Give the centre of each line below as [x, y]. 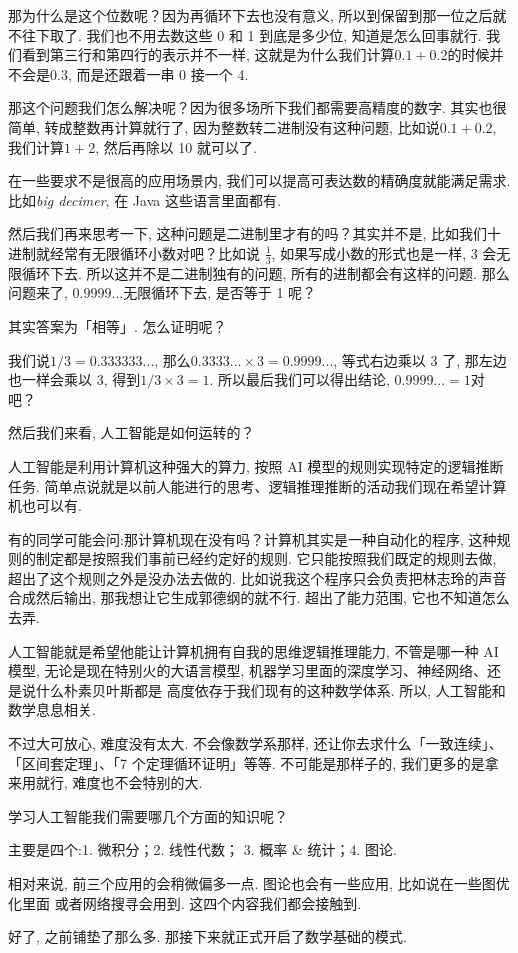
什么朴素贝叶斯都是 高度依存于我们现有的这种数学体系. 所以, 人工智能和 [270, 689]
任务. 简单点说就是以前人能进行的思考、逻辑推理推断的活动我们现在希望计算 [257, 485]
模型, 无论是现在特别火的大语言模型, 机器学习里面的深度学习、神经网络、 [248, 670]
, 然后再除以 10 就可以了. [176, 146]
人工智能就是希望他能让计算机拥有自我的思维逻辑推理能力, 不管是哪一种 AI [253, 650]
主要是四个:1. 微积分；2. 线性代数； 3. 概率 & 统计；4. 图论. [202, 849]
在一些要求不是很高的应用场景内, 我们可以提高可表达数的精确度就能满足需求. [259, 180]
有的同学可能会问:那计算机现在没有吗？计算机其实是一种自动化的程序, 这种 [252, 538]
